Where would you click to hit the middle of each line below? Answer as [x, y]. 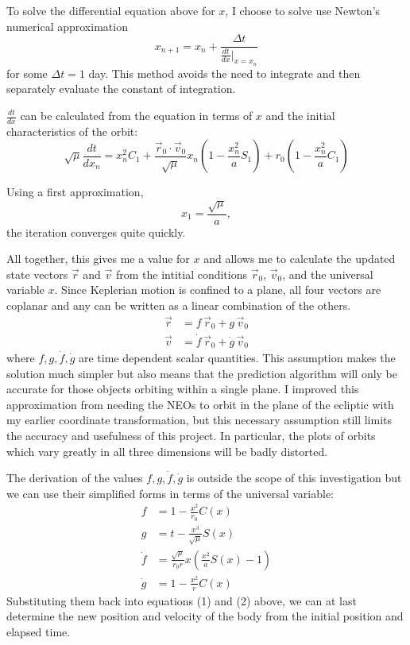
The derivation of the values [75, 478]
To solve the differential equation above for [111, 10]
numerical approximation [67, 26]
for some [27, 73]
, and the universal [328, 274]
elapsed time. [39, 631]
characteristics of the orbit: [72, 131]
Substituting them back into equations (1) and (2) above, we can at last [182, 600]
